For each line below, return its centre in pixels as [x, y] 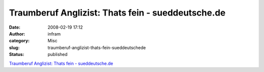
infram [54, 34]
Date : [15, 27]
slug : [14, 47]
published [58, 54]
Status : [17, 54]
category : [19, 41]
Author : [17, 34]
